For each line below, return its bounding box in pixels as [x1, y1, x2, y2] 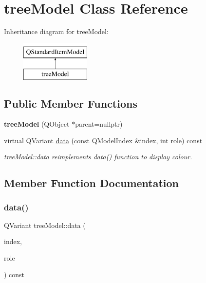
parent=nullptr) [75, 119, 123, 129]
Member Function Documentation [4, 175, 179, 190]
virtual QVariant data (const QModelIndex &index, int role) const [4, 135, 203, 145]
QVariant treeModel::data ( [4, 220, 86, 230]
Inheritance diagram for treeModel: [4, 26, 109, 37]
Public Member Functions [4, 96, 137, 111]
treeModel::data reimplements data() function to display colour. [4, 151, 192, 162]
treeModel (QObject [4, 119, 70, 129]
